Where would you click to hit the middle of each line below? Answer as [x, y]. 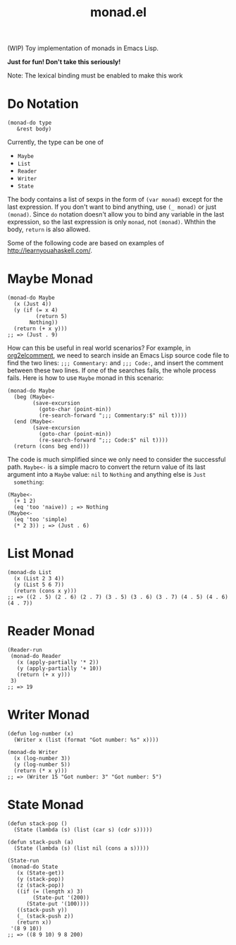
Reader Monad [51, 631]
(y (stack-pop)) [41, 879]
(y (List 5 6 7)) [39, 585]
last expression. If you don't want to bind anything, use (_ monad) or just [112, 207]
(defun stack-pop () [38, 823]
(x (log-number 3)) [42, 758]
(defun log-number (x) [41, 733]
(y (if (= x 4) [36, 310]
